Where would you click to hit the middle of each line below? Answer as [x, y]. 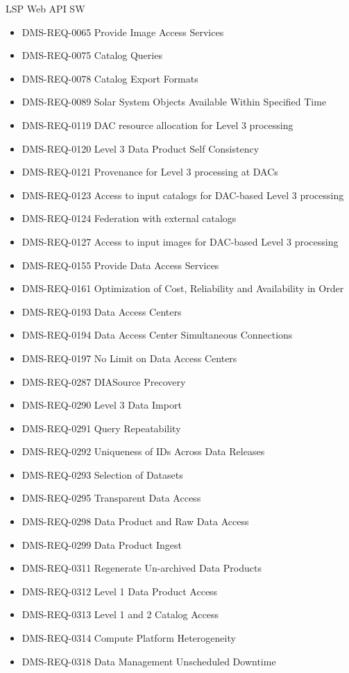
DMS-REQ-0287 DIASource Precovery [104, 381]
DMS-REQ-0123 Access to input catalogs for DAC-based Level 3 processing [183, 195]
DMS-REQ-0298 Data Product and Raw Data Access [135, 521]
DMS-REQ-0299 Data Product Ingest [102, 544]
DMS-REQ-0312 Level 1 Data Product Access [120, 591]
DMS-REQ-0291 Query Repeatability [101, 428]
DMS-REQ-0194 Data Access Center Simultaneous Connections [157, 335]
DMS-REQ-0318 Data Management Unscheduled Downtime [149, 661]
